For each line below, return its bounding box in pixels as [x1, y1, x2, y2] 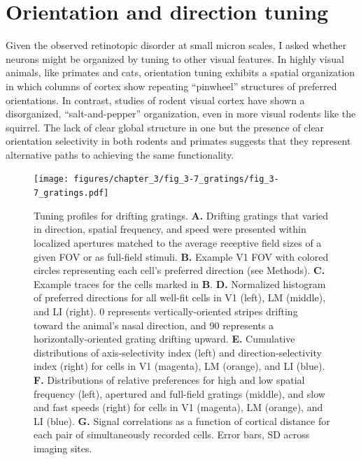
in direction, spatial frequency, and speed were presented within [34, 222, 306, 236]
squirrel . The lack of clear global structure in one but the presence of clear [6, 120, 325, 134]
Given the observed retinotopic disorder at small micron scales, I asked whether [6, 38, 347, 52]
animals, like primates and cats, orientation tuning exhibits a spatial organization [6, 65, 355, 80]
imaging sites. [34, 440, 92, 455]
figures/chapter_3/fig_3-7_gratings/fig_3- [73, 174, 279, 185]
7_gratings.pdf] [34, 188, 109, 199]
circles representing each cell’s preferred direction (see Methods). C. [34, 263, 325, 278]
